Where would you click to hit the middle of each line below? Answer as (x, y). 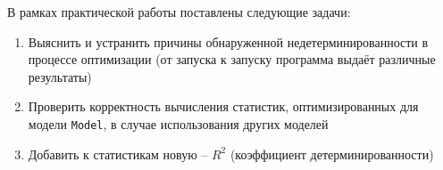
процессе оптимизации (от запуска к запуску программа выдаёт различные (232, 59)
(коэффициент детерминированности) (332, 154)
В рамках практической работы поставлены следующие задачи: (179, 12)
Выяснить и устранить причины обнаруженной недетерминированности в (228, 41)
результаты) (60, 76)
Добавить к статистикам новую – (118, 154)
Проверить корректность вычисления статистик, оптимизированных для (223, 106)
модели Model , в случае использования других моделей (178, 123)
